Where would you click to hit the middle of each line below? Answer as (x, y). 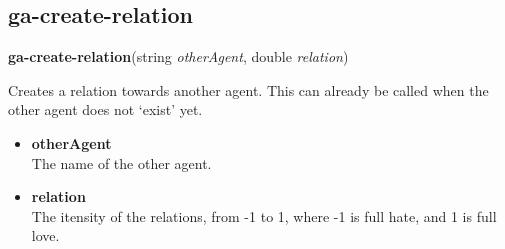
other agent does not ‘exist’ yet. (105, 109)
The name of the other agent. (121, 162)
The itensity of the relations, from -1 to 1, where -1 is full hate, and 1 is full (264, 215)
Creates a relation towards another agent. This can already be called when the (248, 89)
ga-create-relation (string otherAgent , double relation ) (178, 56)
